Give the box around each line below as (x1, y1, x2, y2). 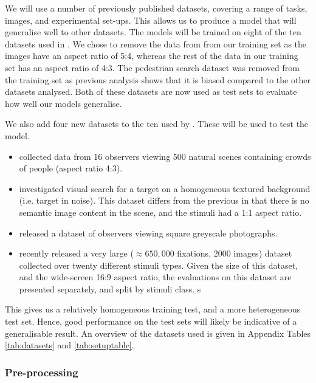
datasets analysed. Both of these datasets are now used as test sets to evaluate (5, 85, 297, 98)
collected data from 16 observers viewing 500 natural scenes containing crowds (19, 150, 311, 162)
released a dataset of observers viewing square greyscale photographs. (19, 226, 278, 239)
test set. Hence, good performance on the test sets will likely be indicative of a (5, 315, 297, 328)
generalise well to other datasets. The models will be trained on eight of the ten (5, 26, 301, 38)
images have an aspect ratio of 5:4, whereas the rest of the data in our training (5, 49, 298, 62)
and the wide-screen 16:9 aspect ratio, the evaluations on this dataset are (19, 271, 292, 283)
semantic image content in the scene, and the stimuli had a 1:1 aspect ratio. (19, 205, 302, 218)
